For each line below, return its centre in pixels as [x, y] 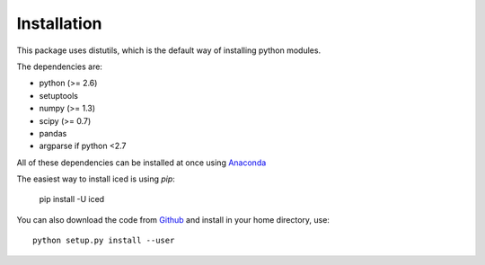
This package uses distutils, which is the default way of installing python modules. [169, 50]
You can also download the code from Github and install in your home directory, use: [173, 219]
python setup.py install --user [104, 241]
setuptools [58, 95]
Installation [59, 23]
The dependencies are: [60, 66]
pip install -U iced [72, 199]
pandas [53, 133]
